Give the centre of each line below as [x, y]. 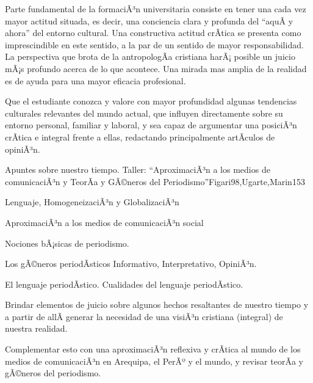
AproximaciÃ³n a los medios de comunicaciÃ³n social [104, 222]
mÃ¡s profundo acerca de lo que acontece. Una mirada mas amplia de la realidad [156, 68]
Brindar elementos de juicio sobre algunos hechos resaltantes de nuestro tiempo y [157, 305]
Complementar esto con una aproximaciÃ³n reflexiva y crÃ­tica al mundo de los [153, 349]
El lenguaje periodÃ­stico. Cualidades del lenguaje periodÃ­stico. [124, 284]
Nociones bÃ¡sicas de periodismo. [67, 243]
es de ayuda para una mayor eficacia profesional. [95, 80]
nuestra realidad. [36, 328]
